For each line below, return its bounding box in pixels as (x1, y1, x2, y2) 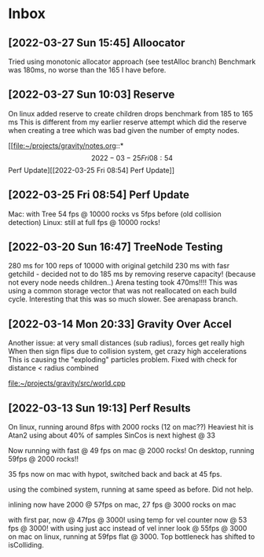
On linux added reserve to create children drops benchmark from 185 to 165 (8, 109, 254, 118)
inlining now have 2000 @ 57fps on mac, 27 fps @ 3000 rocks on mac (8, 500, 236, 510)
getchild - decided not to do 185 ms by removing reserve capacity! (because (8, 269, 256, 279)
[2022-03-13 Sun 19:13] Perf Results (8, 401, 191, 415)
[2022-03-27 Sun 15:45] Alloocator (8, 36, 185, 50)
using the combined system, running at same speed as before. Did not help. (8, 485, 254, 494)
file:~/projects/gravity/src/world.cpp (8, 378, 126, 388)
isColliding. (8, 540, 45, 550)
